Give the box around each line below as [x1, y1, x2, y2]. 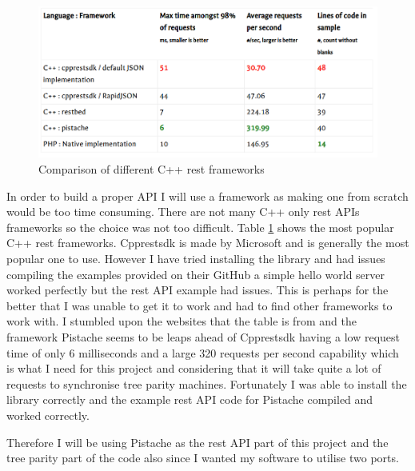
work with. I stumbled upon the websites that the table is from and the [6, 313, 357, 329]
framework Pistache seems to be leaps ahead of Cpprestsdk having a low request [6, 328, 401, 345]
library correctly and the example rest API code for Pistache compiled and [6, 391, 373, 408]
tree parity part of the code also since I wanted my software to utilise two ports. [6, 449, 399, 466]
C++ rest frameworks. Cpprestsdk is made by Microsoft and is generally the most [6, 234, 409, 251]
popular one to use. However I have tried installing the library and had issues [6, 249, 385, 266]
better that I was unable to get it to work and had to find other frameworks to [6, 297, 393, 313]
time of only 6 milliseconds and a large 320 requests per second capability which [6, 344, 399, 361]
